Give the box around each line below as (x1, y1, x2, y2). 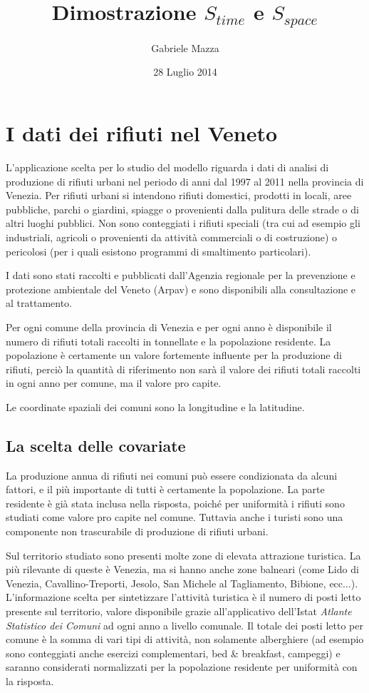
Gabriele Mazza (151, 40, 219, 55)
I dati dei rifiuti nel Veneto (6, 118, 278, 148)
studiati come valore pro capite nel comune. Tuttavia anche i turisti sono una (6, 510, 343, 525)
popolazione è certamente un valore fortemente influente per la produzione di (6, 348, 342, 363)
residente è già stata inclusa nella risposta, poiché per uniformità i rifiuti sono (6, 495, 345, 510)
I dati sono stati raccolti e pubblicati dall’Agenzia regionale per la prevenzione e (6, 268, 355, 283)
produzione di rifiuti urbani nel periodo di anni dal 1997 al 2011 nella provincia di (6, 173, 364, 188)
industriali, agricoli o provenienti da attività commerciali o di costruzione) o (6, 229, 338, 244)
